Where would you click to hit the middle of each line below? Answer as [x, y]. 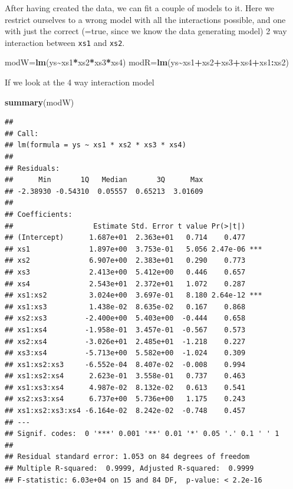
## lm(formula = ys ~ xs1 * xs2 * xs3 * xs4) [96, 145]
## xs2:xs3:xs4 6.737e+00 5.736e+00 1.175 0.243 [125, 399]
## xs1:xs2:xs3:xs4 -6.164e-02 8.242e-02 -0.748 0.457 [125, 411]
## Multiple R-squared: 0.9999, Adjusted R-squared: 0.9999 [129, 469]
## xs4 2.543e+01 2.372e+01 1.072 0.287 [125, 284]
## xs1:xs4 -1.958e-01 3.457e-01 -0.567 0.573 [125, 330]
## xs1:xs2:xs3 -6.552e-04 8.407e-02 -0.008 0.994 [125, 364]
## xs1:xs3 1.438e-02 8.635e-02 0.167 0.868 [125, 307]
